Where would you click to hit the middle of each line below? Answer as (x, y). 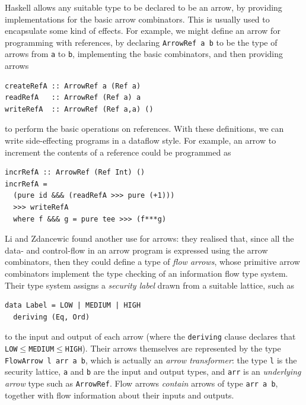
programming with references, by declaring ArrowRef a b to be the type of (141, 42)
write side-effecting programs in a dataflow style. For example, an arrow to (141, 140)
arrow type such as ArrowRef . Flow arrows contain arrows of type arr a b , (141, 383)
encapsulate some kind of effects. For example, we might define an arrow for (143, 31)
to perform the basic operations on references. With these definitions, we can (144, 129)
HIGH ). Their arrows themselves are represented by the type (173, 348)
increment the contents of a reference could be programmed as (118, 152)
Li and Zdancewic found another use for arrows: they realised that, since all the (149, 238)
